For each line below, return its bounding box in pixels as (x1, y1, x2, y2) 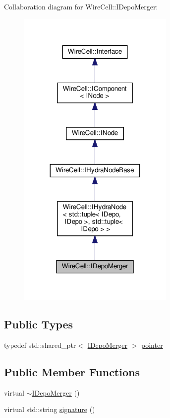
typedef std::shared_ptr (4, 340, 76, 350)
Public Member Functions (4, 364, 140, 379)
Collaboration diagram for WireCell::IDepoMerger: (4, 1, 158, 11)
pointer (141, 340, 163, 350)
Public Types (4, 316, 73, 332)
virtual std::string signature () (4, 404, 95, 415)
